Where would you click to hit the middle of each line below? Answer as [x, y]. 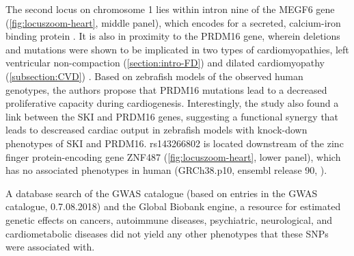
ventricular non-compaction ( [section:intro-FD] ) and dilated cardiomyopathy [165, 63]
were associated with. [50, 247]
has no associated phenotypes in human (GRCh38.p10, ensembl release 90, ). [166, 170]
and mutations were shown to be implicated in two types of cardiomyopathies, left [177, 49]
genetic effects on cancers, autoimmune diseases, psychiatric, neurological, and [169, 219]
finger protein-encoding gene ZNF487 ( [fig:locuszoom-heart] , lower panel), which [173, 156]
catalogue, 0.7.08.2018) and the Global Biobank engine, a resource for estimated [173, 206]
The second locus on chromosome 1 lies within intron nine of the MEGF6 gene [170, 9]
